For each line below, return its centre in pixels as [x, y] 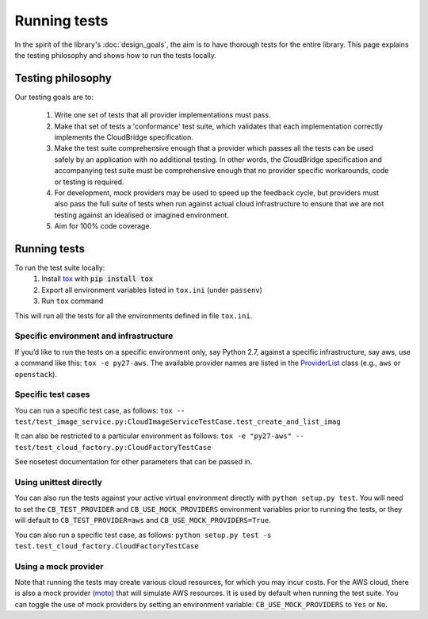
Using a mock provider [59, 566]
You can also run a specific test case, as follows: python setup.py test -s [143, 535]
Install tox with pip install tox [97, 279]
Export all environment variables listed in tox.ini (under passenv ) [152, 290]
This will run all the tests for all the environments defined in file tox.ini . [134, 315]
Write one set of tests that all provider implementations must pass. [162, 115]
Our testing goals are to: [54, 97]
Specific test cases [52, 394]
